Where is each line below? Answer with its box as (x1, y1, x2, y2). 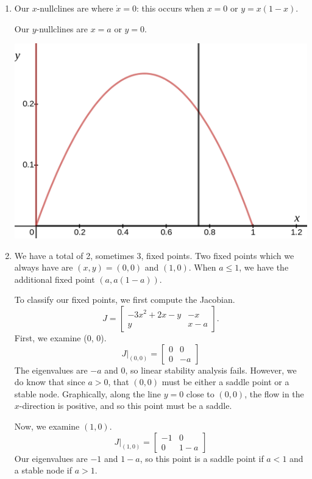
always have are (14, 261, 73, 274)
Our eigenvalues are (14, 452, 88, 464)
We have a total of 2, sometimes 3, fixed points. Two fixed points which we (14, 249, 294, 261)
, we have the (239, 261, 289, 274)
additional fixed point (14, 272, 95, 285)
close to (186, 387, 214, 400)
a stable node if (14, 464, 72, 477)
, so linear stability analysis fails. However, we (125, 363, 297, 376)
